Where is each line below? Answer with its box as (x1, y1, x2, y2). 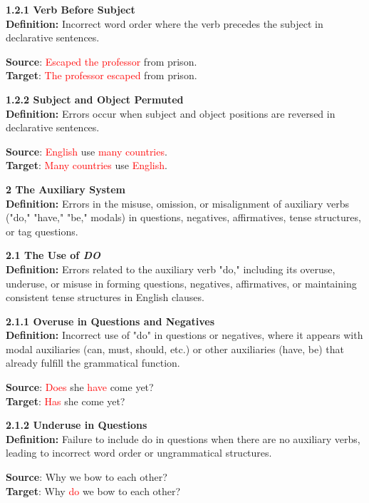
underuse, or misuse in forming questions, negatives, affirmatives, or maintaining (6, 275, 357, 290)
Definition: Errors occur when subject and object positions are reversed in (6, 106, 336, 121)
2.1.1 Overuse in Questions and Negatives (6, 313, 215, 328)
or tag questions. (6, 223, 78, 238)
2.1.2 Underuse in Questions (6, 417, 147, 432)
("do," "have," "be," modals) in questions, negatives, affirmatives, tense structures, (6, 210, 361, 225)
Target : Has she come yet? (6, 393, 125, 408)
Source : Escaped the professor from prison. (6, 54, 197, 68)
